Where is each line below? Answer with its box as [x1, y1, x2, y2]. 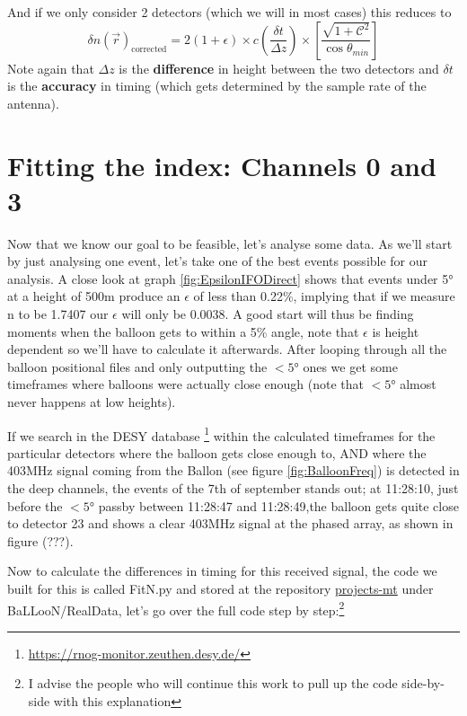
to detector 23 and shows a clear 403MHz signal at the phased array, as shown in [7, 514, 454, 533]
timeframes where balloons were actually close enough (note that [7, 375, 364, 393]
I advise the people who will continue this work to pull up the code [28, 674, 398, 693]
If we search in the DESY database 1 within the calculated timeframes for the [7, 423, 436, 445]
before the [7, 496, 63, 515]
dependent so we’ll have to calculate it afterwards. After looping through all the [7, 340, 447, 358]
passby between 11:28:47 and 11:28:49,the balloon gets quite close [98, 496, 459, 515]
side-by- [401, 674, 445, 693]
